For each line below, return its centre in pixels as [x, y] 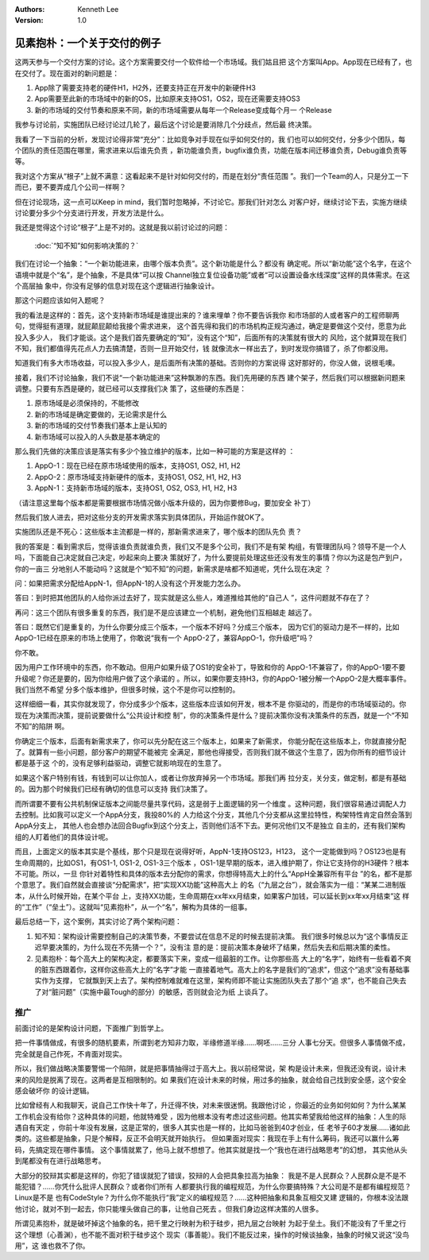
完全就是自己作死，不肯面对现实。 [70, 1053]
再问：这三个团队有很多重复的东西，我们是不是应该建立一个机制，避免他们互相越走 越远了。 [165, 613]
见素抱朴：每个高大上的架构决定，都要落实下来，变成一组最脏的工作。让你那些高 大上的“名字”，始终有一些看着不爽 [223, 958]
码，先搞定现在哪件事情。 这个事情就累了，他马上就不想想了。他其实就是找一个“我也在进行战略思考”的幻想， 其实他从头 [211, 1150]
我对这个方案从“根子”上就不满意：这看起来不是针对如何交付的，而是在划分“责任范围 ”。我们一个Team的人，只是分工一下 [212, 176]
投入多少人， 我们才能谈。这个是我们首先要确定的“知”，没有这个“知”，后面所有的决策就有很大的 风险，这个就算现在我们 [211, 337]
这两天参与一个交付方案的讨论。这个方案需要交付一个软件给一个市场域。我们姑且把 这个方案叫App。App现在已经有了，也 [213, 62]
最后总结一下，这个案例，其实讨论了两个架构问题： [98, 922]
